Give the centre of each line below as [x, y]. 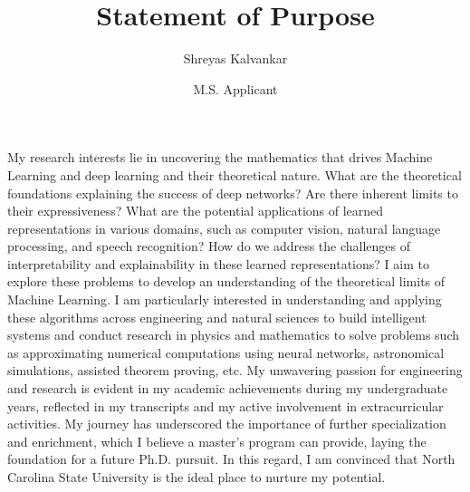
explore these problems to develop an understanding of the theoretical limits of [226, 281]
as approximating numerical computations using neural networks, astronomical [226, 352]
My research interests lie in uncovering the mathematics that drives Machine [220, 157]
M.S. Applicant [235, 88]
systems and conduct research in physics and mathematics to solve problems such [233, 335]
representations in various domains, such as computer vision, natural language [224, 228]
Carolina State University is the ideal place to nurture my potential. [197, 477]
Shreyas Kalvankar [235, 58]
